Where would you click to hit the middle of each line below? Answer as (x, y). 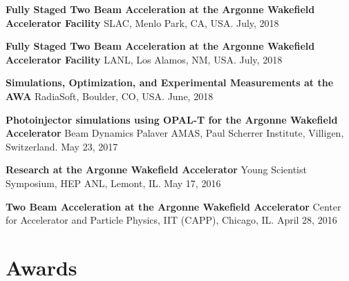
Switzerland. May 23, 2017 (62, 146)
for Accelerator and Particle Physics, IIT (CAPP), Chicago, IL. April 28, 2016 (171, 220)
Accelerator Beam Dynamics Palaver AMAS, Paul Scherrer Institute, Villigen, (175, 133)
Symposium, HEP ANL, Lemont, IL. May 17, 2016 (113, 183)
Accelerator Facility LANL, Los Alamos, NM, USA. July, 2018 (144, 59)
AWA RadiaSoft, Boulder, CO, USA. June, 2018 (110, 96)
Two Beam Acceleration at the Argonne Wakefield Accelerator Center (173, 206)
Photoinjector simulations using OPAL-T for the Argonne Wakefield (172, 119)
